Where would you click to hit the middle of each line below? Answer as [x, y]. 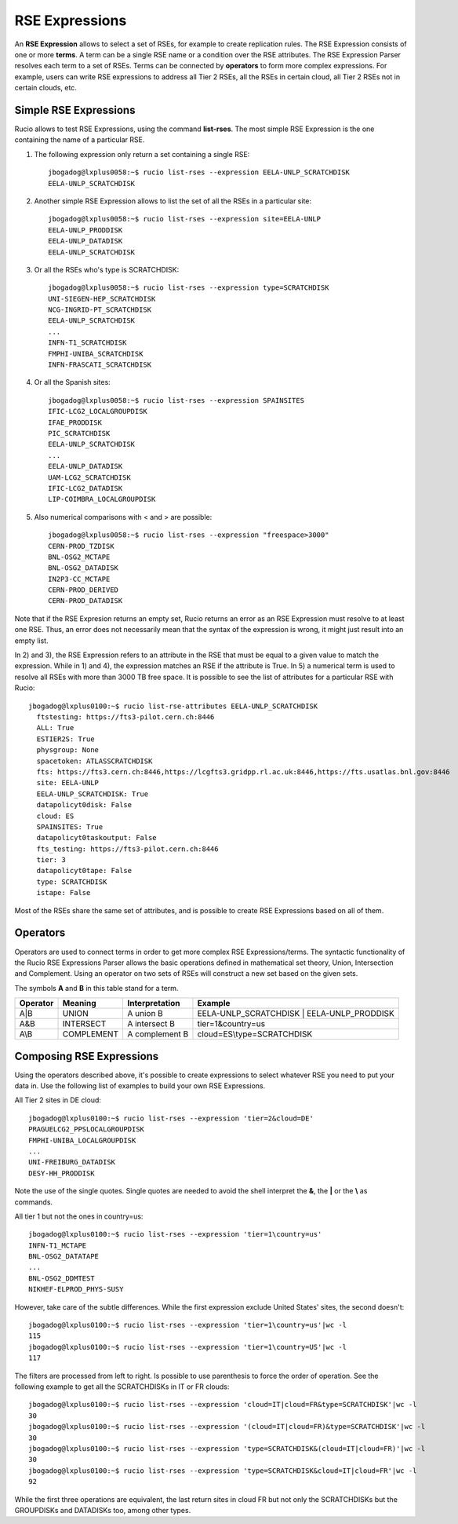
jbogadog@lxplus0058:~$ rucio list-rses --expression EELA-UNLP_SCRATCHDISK [199, 172]
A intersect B [151, 1024]
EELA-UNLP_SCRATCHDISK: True [93, 794]
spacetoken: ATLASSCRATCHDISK [95, 761]
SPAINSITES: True [70, 827]
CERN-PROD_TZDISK [81, 546]
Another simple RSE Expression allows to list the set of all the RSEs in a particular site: [173, 201]
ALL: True [55, 728]
